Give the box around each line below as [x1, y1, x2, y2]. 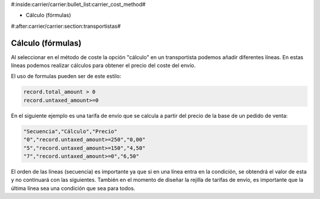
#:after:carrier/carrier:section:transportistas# [11, 23, 121, 30]
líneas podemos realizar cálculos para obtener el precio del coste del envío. [11, 62, 196, 69]
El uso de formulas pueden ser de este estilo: [11, 73, 121, 80]
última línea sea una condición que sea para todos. [11, 184, 136, 192]
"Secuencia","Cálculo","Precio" [23, 128, 118, 134]
